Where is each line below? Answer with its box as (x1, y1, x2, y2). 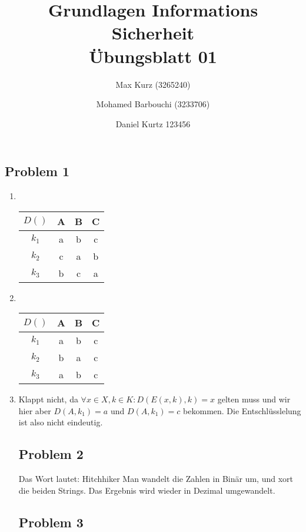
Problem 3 (18, 513, 84, 531)
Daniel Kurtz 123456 (115, 117, 191, 130)
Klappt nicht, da (18, 393, 78, 405)
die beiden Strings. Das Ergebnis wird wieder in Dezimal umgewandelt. (18, 484, 275, 496)
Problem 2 (18, 445, 84, 463)
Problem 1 (5, 162, 69, 180)
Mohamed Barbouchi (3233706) (96, 98, 210, 110)
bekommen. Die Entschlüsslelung (183, 404, 301, 417)
